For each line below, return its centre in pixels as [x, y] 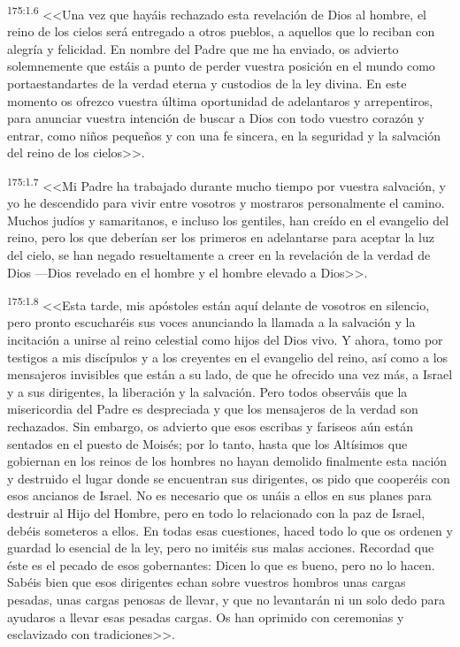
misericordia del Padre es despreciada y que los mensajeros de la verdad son [213, 409]
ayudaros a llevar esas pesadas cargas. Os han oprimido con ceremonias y [206, 617]
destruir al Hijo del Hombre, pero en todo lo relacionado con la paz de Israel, [216, 513]
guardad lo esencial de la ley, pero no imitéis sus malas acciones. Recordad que [221, 548]
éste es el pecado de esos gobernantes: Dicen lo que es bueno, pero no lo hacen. [221, 564]
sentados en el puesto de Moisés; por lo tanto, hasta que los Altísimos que [207, 443]
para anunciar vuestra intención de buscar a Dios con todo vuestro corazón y [216, 118]
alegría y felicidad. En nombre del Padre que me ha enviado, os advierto [203, 48]
